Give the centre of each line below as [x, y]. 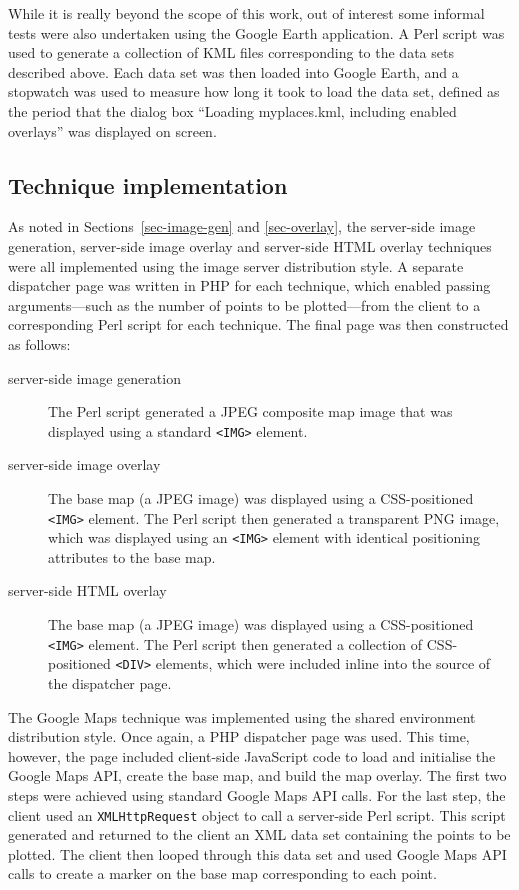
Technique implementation [148, 184]
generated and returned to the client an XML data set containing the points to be [259, 834]
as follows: [39, 343]
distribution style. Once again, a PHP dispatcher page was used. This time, [239, 736]
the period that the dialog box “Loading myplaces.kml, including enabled [232, 110]
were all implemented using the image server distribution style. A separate [236, 265]
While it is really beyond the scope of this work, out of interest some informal [246, 13]
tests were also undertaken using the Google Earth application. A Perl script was [256, 32]
